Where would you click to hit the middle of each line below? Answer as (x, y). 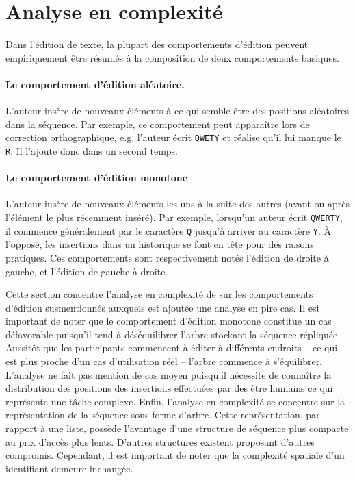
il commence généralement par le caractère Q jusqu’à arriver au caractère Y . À (168, 230)
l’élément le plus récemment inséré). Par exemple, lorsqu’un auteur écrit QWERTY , (174, 217)
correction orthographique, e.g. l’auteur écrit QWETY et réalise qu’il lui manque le (173, 137)
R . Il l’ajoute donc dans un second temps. (92, 150)
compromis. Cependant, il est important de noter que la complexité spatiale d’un (175, 455)
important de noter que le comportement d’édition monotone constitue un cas (169, 321)
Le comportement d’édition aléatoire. (95, 84)
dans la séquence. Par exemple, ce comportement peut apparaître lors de (158, 124)
